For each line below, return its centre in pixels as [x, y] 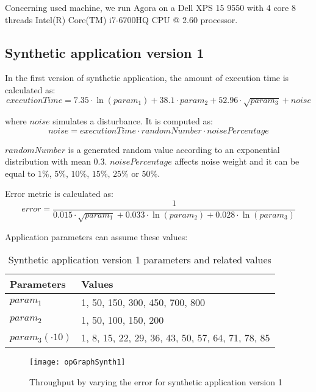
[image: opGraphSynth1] [77, 362]
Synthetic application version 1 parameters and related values [140, 260]
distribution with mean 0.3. [56, 161]
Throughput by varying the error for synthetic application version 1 [156, 382]
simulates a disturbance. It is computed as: [133, 120]
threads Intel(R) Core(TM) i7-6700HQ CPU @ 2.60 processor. [121, 19]
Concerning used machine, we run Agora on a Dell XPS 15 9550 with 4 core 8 [150, 7]
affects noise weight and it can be [237, 161]
